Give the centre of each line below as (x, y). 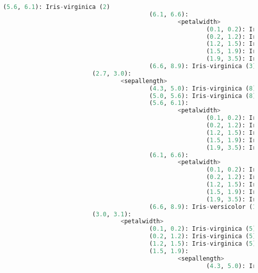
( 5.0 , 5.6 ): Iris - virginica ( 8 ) (203, 96)
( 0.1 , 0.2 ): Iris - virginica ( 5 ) (203, 229)
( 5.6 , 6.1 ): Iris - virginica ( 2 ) (57, 7)
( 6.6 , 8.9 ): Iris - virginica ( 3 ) (203, 66)
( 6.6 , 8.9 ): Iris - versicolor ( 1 (203, 207)
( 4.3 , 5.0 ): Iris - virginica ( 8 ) (203, 88)
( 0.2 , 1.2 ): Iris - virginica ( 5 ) (203, 236)
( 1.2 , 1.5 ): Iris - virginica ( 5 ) (203, 244)
